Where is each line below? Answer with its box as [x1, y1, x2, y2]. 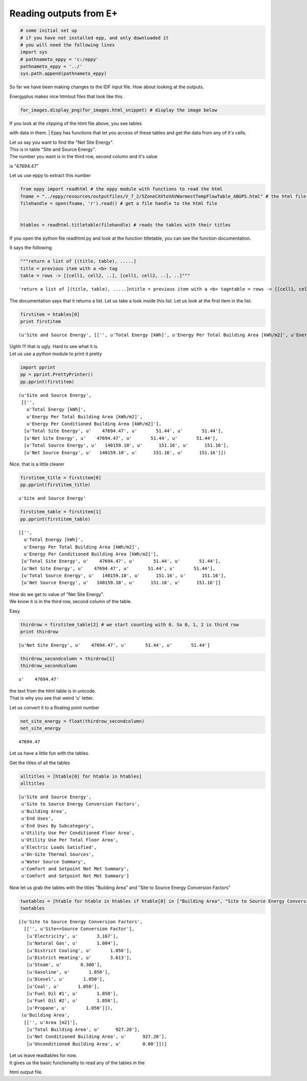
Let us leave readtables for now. [9, 1052, 77, 1058]
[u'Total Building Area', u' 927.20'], [26, 1027, 140, 1032]
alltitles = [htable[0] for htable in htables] [20, 773, 142, 779]
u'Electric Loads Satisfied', [21, 844, 97, 850]
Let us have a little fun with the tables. [9, 750, 90, 757]
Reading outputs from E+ [9, 8, 118, 19]
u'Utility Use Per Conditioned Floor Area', [21, 830, 135, 836]
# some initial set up [20, 28, 77, 33]
